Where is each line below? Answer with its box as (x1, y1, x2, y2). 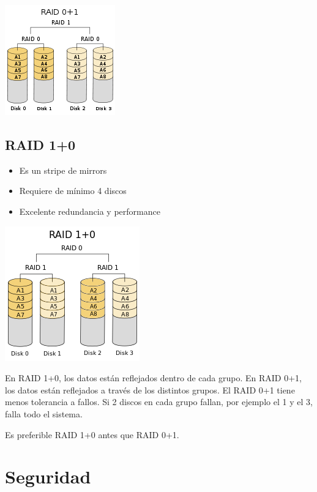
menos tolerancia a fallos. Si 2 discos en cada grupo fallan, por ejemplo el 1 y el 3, (5, 395, 313, 408)
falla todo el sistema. (5, 407, 83, 420)
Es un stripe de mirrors (19, 163, 107, 176)
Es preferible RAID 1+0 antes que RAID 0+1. (5, 428, 179, 441)
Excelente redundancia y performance (19, 204, 160, 217)
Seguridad (5, 464, 91, 489)
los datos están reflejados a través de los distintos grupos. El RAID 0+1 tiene (5, 383, 295, 396)
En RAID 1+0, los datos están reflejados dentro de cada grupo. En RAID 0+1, (5, 371, 302, 384)
